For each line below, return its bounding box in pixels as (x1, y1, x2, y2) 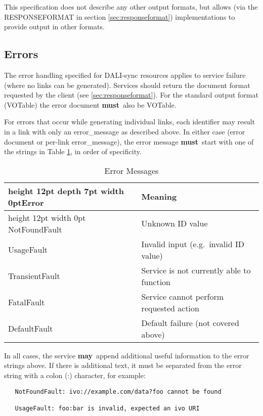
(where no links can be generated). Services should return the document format (4, 79, 250, 90)
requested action (141, 302, 199, 314)
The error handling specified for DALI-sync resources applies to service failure (4, 69, 246, 80)
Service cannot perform (141, 290, 224, 302)
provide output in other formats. (4, 21, 105, 32)
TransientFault (8, 270, 60, 282)
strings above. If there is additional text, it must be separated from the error (4, 360, 242, 371)
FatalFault (8, 296, 45, 308)
